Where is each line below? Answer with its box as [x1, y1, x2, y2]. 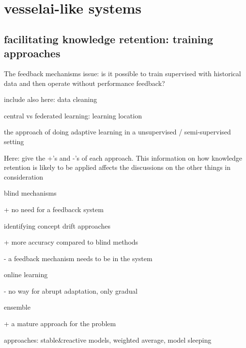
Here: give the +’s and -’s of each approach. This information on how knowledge [4, 152, 242, 163]
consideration [4, 171, 44, 182]
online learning [4, 269, 48, 280]
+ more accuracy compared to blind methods [4, 237, 138, 247]
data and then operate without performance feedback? [4, 78, 165, 88]
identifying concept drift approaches [4, 220, 110, 231]
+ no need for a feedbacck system [4, 204, 104, 214]
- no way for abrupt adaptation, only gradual [4, 285, 138, 296]
